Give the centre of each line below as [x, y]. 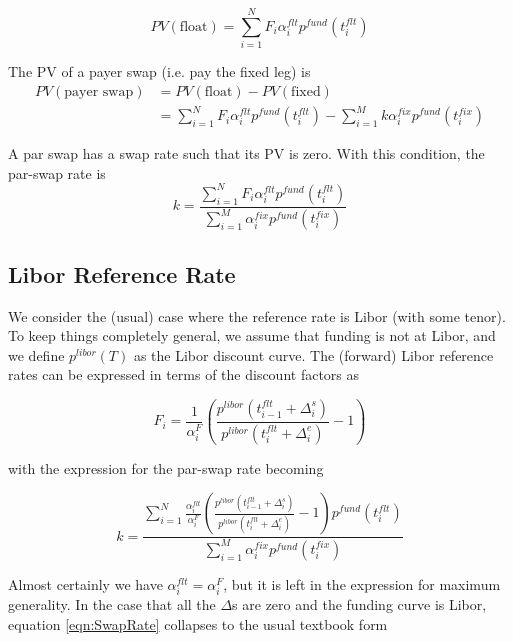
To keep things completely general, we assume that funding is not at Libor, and [252, 335]
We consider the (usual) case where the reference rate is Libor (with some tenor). [257, 315]
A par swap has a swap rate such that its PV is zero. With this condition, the [246, 153]
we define [36, 354]
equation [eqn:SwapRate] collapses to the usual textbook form [198, 623]
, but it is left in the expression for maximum [362, 583]
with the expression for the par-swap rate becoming [166, 467]
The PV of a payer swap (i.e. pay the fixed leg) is [159, 71]
